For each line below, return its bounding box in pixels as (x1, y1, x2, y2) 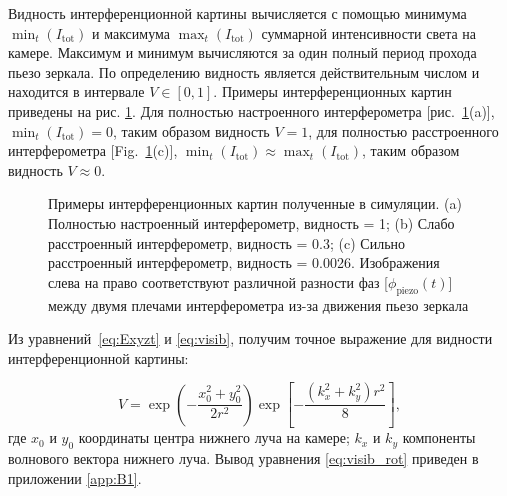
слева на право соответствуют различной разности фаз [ (48, 271, 389, 292)
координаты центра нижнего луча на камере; (78, 427, 350, 448)
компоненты (402, 427, 476, 448)
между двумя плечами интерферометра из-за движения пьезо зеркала (48, 294, 469, 315)
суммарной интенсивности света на (261, 22, 477, 43)
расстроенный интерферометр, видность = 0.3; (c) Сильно (48, 232, 406, 253)
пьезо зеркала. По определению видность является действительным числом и (8, 61, 480, 82)
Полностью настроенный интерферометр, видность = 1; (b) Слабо (48, 212, 455, 233)
